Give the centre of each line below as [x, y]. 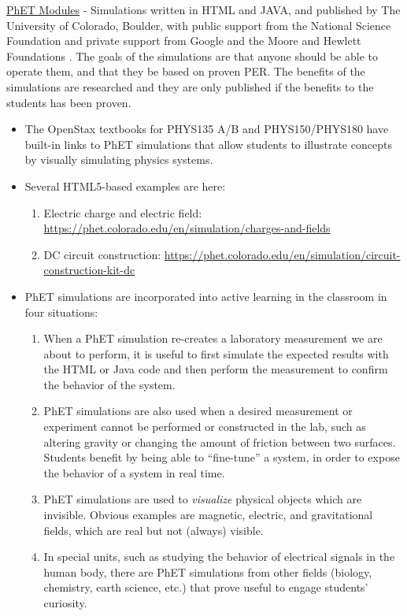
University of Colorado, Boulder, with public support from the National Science [199, 25]
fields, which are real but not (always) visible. [154, 530]
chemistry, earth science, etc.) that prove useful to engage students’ [206, 587]
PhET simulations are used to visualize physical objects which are [203, 499]
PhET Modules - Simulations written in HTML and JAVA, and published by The [203, 9]
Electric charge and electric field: [123, 212]
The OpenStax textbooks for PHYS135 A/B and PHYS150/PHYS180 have [207, 129]
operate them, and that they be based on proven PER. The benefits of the [186, 71]
